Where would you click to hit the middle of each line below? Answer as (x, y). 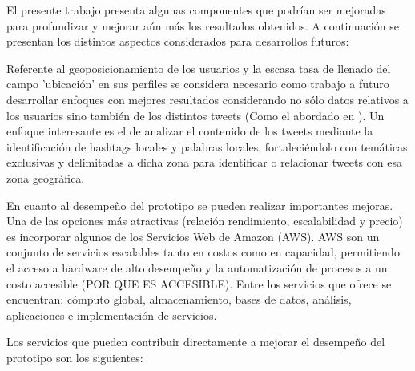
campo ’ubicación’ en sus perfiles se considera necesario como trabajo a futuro (198, 84)
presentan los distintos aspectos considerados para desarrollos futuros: (178, 41)
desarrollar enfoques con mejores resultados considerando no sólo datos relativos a (207, 99)
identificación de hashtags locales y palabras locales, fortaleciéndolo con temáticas (207, 146)
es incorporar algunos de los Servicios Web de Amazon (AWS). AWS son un (193, 236)
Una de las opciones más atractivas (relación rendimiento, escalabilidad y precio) (205, 221)
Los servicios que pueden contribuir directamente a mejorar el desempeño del (196, 342)
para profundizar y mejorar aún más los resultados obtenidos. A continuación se (203, 25)
